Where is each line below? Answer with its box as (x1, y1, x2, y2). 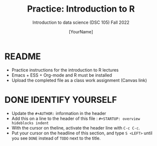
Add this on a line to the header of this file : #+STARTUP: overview (11, 115, 140, 121)
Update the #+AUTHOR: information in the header (11, 110, 107, 116)
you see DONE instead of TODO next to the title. (11, 135, 101, 141)
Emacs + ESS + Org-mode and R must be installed (11, 72, 112, 78)
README (4, 51, 41, 62)
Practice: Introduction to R (27, 3, 135, 15)
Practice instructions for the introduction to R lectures (11, 67, 119, 73)
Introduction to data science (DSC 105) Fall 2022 (32, 19, 129, 25)
